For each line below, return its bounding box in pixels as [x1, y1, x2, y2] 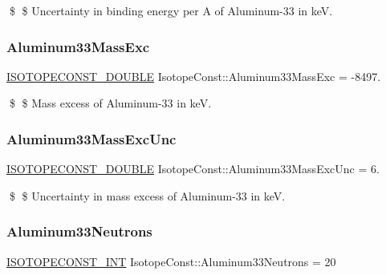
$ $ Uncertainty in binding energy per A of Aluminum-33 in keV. [9, 2, 333, 18]
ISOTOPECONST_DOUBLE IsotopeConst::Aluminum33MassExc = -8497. [6, 67, 381, 84]
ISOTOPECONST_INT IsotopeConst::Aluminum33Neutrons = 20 [6, 253, 336, 269]
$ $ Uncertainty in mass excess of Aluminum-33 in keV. [9, 187, 286, 204]
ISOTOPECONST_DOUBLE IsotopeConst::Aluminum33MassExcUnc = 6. [6, 160, 380, 177]
